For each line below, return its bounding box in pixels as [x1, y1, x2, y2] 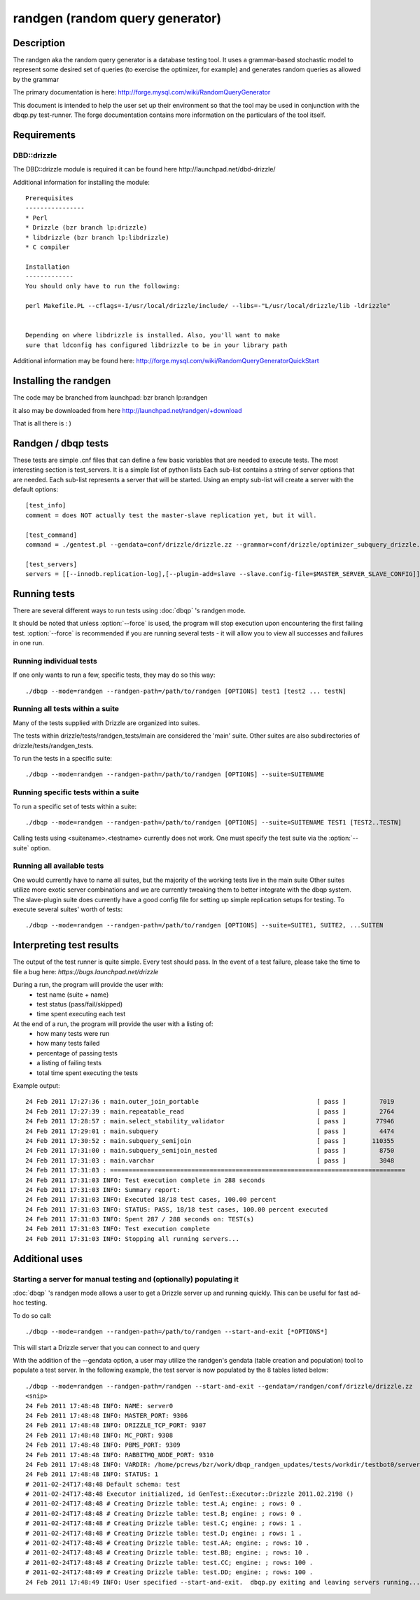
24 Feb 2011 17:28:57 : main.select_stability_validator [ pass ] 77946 [25, 1117, 395, 1125]
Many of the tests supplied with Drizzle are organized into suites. [13, 718, 200, 727]
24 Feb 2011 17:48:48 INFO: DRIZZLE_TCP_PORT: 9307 [25, 1422, 206, 1429]
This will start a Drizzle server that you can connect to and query [13, 1343, 200, 1352]
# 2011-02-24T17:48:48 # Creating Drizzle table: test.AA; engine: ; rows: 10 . [25, 1539, 310, 1547]
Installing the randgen [13, 375, 111, 387]
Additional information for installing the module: [13, 178, 150, 186]
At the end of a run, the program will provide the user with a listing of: [13, 1019, 213, 1028]
